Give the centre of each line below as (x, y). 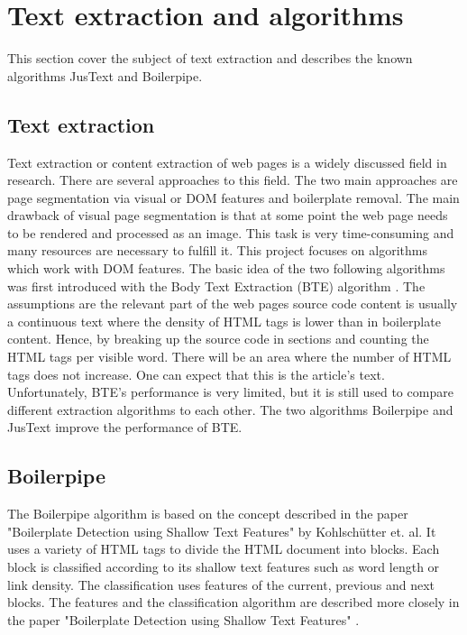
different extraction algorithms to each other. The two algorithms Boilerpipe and (230, 409)
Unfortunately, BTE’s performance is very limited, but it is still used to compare (230, 392)
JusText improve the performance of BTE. (125, 427)
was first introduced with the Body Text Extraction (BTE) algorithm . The (216, 285)
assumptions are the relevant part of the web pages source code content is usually (233, 304)
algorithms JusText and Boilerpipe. (105, 75)
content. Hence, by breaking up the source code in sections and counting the (218, 339)
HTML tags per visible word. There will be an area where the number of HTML (229, 357)
